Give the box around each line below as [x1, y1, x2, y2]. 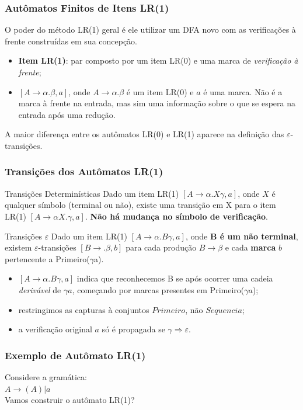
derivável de [18, 283, 61, 296]
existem [5, 241, 32, 253]
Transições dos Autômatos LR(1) [5, 164, 163, 179]
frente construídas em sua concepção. [5, 34, 138, 47]
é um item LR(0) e [126, 85, 194, 98]
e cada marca [225, 241, 276, 253]
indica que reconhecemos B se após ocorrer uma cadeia [76, 272, 273, 284]
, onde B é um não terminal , [185, 230, 298, 242]
